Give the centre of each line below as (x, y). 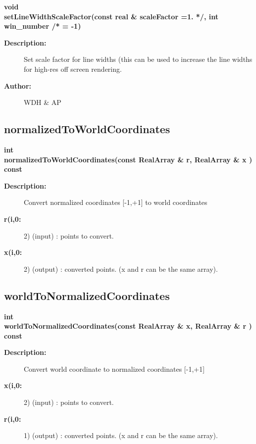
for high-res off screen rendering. (73, 69)
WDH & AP (43, 102)
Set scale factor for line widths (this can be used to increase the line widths (138, 59)
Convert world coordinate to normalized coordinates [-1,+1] (114, 369)
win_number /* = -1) (43, 26)
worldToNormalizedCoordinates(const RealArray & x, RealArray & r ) (128, 326)
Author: (18, 85)
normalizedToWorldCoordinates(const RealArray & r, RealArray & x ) (128, 159)
